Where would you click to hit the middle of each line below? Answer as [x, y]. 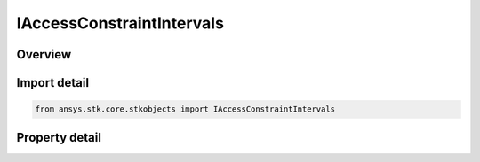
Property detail [59, 137]
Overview [44, 54]
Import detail [52, 83]
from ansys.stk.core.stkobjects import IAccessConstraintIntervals [185, 109]
